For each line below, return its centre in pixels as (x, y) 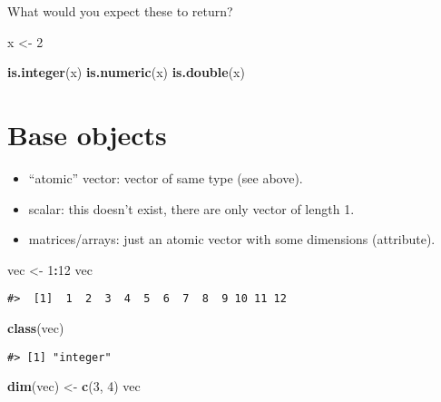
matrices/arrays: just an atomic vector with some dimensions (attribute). (232, 239)
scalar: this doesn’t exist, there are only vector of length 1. (191, 208)
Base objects (87, 134)
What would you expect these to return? (120, 11)
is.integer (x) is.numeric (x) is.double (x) (126, 72)
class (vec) (36, 327)
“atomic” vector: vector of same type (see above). (166, 177)
